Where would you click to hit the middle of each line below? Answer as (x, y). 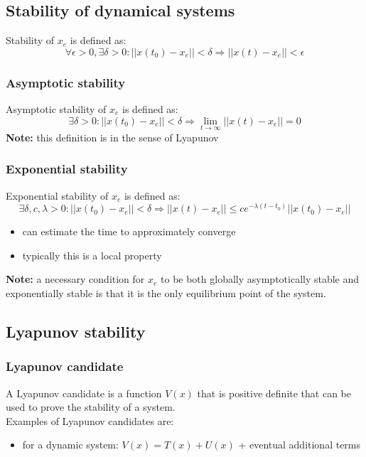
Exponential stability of (57, 195)
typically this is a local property (92, 255)
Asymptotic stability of (56, 109)
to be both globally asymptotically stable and (260, 279)
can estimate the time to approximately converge (129, 231)
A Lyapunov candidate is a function (84, 393)
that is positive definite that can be (274, 393)
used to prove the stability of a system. (91, 407)
